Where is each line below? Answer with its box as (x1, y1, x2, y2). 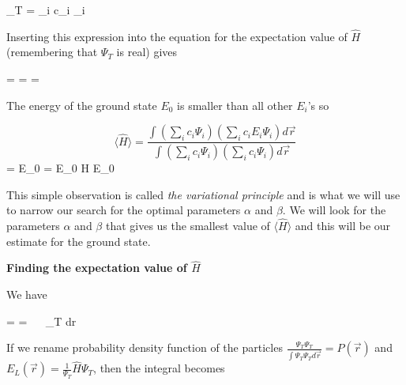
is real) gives (116, 43, 178, 60)
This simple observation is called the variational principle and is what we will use (6, 186, 400, 202)
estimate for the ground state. (6, 232, 151, 249)
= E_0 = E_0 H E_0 (6, 160, 115, 176)
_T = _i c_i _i (6, 2, 85, 17)
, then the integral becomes (93, 360, 225, 376)
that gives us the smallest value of (105, 217, 270, 234)
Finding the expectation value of (6, 259, 187, 276)
